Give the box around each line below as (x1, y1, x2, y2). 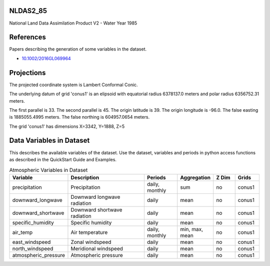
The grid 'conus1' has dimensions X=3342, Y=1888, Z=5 (9, 123, 125, 129)
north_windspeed (12, 245, 53, 252)
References (9, 33, 46, 42)
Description (70, 174, 99, 181)
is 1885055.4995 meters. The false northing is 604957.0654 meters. (9, 114, 150, 120)
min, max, (180, 225, 203, 232)
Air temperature (70, 228, 108, 235)
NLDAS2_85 (9, 7, 47, 15)
